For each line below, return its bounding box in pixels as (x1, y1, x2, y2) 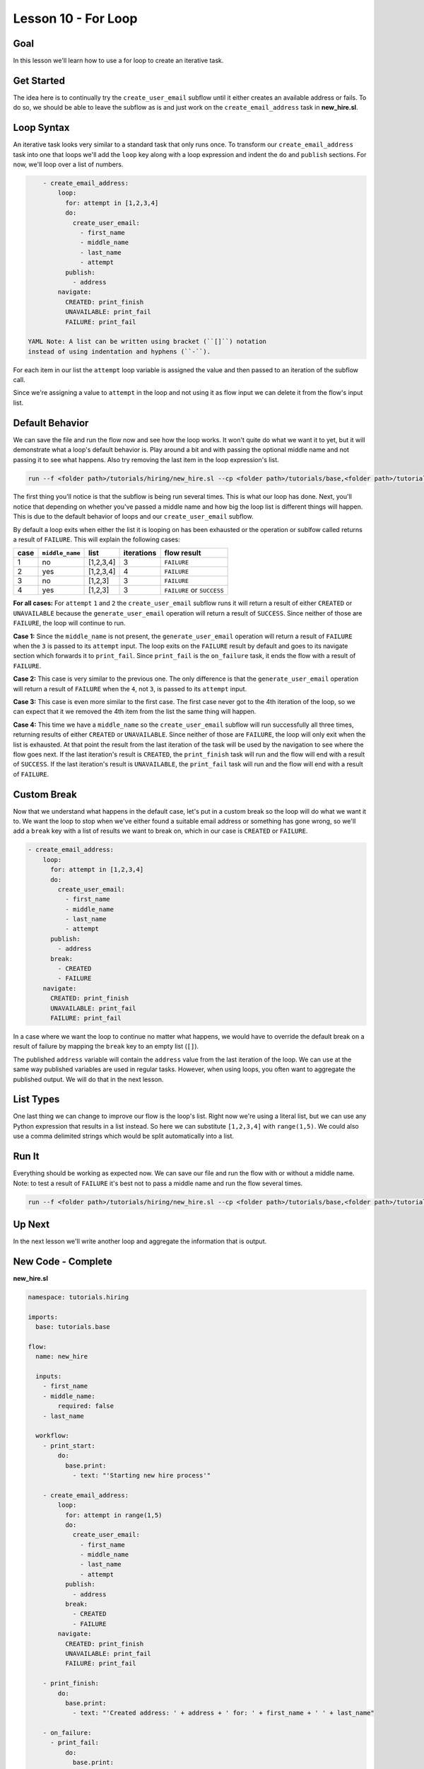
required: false (57, 1402, 114, 1410)
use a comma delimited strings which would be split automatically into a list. (13, 1132, 235, 1141)
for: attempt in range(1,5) (64, 1511, 163, 1519)
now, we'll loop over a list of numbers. (13, 160, 124, 169)
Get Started (13, 74, 65, 86)
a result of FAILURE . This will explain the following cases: (13, 535, 180, 544)
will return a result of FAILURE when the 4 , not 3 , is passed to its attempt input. (13, 684, 247, 693)
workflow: (35, 1431, 70, 1440)
